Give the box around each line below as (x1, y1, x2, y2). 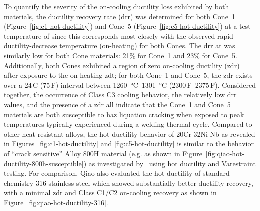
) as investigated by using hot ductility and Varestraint (83, 158, 256, 168)
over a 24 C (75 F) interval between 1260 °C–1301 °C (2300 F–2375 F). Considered (4, 79, 256, 90)
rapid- (217, 30, 236, 41)
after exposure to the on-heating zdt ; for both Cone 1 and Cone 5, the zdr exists (4, 70, 253, 80)
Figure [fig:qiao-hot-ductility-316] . (4, 197, 108, 207)
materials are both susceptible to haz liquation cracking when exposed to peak (4, 109, 244, 119)
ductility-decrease (4, 40, 57, 51)
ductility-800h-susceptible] (4, 158, 84, 168)
